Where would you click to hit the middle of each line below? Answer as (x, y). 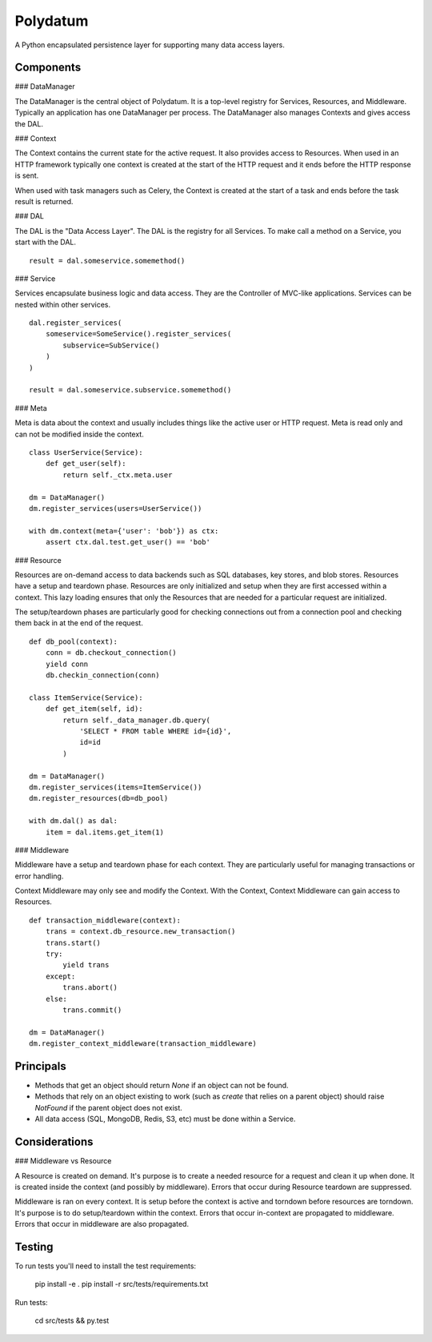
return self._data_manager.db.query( (137, 720)
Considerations (54, 1142)
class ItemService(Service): (86, 697)
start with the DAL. (45, 242)
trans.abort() (90, 988)
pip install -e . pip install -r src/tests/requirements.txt (122, 1284)
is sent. (27, 175)
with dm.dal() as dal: (74, 821)
